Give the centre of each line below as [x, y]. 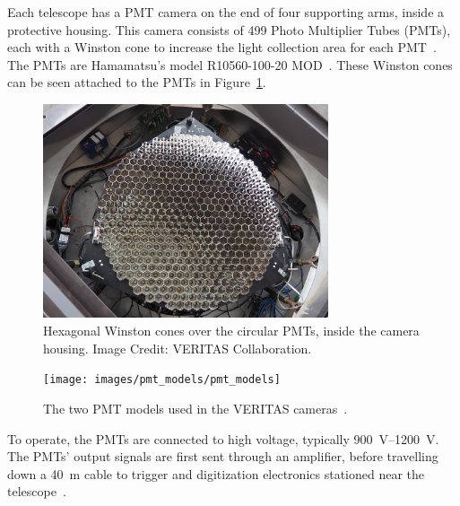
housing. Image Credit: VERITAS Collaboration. [178, 348]
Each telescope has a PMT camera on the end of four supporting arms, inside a [226, 12]
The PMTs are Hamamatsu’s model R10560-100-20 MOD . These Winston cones [230, 64]
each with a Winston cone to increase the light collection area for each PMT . [222, 47]
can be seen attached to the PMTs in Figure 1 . [137, 82]
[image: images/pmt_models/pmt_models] [162, 380]
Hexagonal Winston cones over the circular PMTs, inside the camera [231, 331]
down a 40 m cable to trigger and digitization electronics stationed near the [216, 473]
